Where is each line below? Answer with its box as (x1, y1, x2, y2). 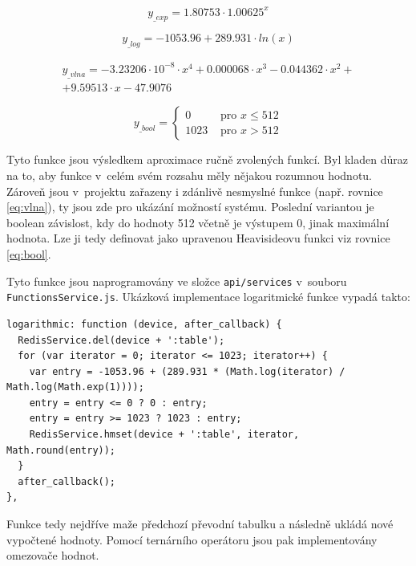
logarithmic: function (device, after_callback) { (6, 318, 282, 330)
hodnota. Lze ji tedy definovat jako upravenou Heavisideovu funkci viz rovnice (6, 230, 390, 246)
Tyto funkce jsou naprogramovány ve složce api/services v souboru (6, 272, 347, 289)
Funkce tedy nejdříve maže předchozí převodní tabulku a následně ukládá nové (6, 515, 394, 532)
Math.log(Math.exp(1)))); (6, 381, 144, 393)
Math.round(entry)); (6, 444, 116, 456)
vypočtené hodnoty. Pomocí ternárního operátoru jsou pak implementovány (6, 531, 378, 548)
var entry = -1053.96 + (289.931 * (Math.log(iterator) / (29, 365, 345, 377)
